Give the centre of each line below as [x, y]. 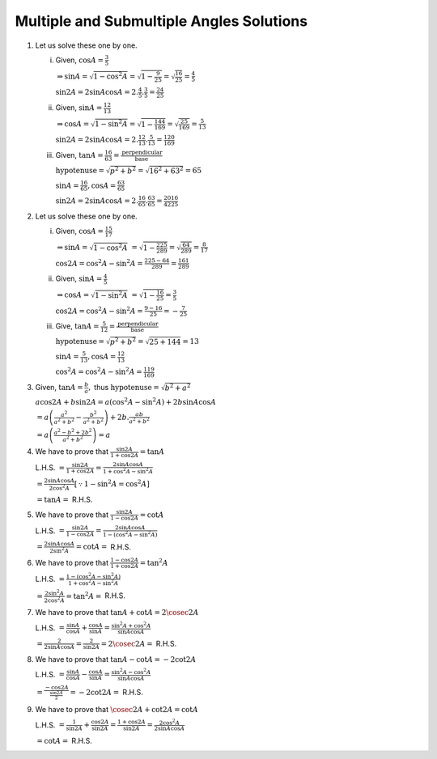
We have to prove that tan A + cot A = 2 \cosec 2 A [117, 613]
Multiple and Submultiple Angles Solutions [161, 21]
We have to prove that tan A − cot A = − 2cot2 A [116, 659]
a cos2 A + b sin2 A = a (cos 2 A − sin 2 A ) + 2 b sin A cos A [126, 401]
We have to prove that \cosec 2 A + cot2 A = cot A [117, 710]
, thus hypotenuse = [123, 388]
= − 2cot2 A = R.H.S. [106, 692]
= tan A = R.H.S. [65, 500]
